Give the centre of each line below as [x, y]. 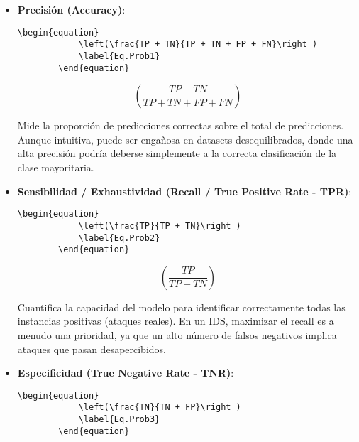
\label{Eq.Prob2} [119, 238]
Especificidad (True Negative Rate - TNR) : [126, 373]
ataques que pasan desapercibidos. [92, 349]
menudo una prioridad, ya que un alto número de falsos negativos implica [177, 335]
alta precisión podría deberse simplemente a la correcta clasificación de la [177, 153]
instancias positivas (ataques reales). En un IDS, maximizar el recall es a [176, 321]
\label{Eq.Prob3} [119, 420]
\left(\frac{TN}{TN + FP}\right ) [160, 408]
